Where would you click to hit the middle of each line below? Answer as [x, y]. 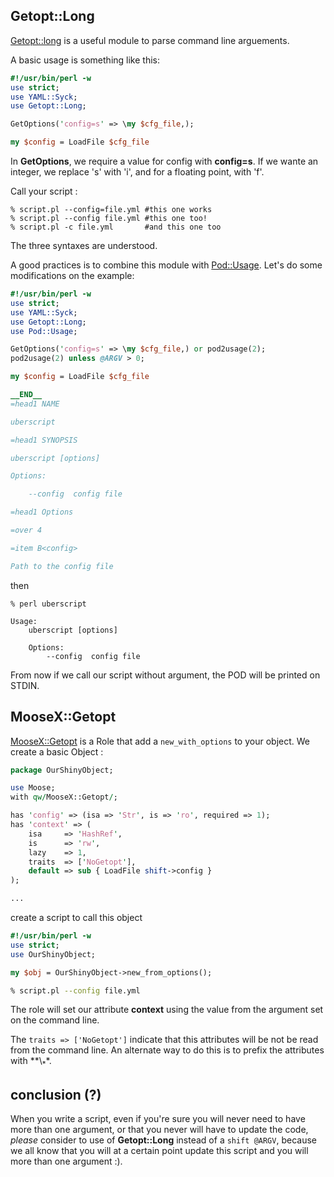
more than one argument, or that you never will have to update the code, [159, 1129]
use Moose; [33, 788]
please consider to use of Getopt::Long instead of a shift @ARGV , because [163, 1140]
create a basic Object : [57, 751]
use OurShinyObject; [53, 954]
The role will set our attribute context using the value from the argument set [167, 1010]
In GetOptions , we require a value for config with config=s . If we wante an [164, 161]
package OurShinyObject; [62, 770]
